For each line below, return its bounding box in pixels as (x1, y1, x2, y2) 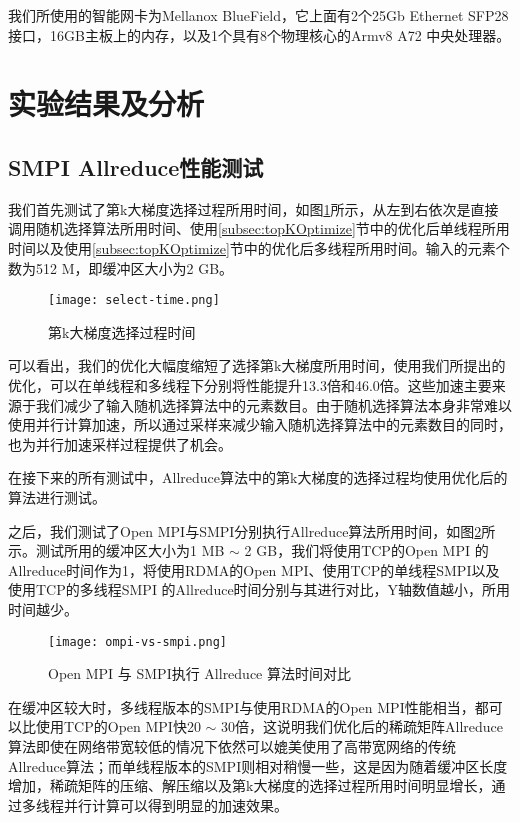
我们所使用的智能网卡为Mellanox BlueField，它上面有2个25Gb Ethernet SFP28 (8, 5, 509, 25)
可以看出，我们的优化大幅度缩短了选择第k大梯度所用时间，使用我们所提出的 (8, 355, 506, 376)
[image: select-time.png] (48, 293, 220, 308)
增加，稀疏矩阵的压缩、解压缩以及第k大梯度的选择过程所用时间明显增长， (8, 775, 492, 796)
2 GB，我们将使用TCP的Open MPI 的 (244, 540, 489, 561)
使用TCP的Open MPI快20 (35, 716, 201, 737)
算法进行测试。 (8, 486, 106, 507)
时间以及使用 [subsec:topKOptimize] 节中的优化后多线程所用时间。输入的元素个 (8, 237, 510, 258)
